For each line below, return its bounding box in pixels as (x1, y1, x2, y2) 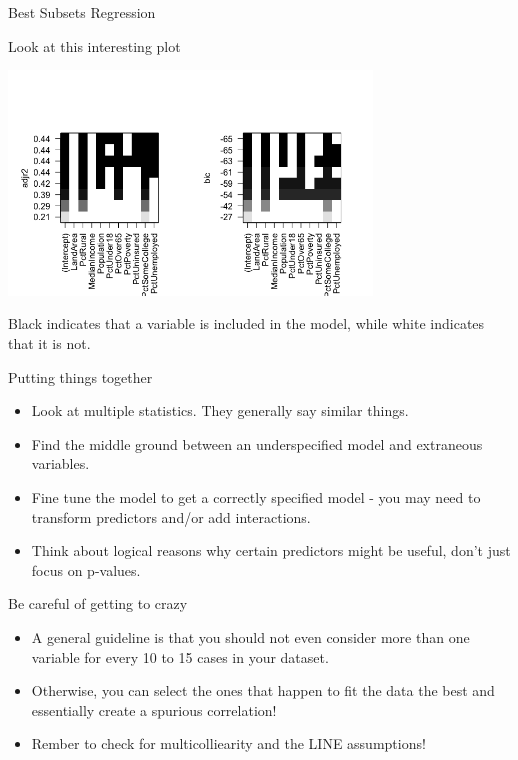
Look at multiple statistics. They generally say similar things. (31, 400, 409, 421)
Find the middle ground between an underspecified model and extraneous (31, 433, 483, 454)
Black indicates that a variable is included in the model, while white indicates (8, 313, 485, 334)
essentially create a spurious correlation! (31, 699, 277, 720)
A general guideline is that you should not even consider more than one (31, 626, 470, 647)
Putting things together (8, 366, 153, 387)
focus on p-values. (31, 559, 141, 580)
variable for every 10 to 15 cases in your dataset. (31, 646, 329, 667)
